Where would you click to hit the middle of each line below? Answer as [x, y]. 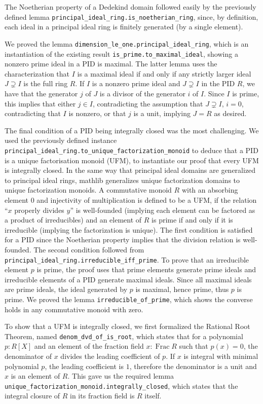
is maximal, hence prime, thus [182, 289]
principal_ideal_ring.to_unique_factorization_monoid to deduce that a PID [131, 150]
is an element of [35, 376]
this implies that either [40, 103]
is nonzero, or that [97, 113]
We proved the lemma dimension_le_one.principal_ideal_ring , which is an [127, 43]
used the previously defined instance [61, 140]
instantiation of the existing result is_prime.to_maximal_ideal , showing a [121, 53]
